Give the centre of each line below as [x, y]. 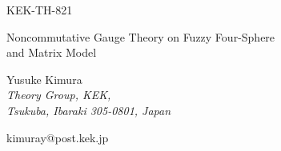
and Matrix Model [52, 52]
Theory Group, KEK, [59, 95]
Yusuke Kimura [44, 79]
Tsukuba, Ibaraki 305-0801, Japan [89, 110]
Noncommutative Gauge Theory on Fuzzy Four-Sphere [141, 36]
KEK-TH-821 [40, 10]
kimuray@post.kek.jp [58, 137]
